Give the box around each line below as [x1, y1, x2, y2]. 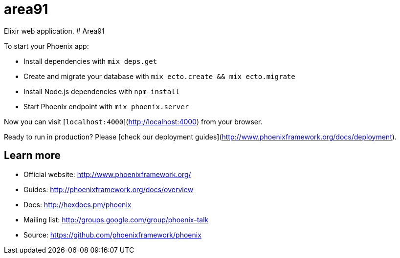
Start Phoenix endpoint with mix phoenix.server [23, 102, 189, 111]
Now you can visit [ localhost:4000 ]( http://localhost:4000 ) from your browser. [4, 117, 263, 126]
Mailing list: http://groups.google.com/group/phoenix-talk [23, 215, 209, 224]
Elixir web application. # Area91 [4, 26, 105, 35]
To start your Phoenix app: [4, 41, 89, 50]
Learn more [4, 149, 61, 162]
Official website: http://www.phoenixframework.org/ [23, 170, 191, 179]
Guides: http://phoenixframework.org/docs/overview [23, 185, 194, 194]
